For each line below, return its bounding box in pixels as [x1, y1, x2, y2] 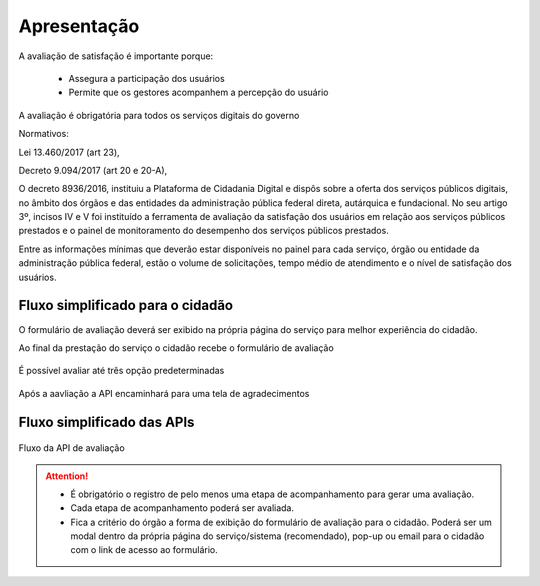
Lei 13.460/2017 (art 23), [18, 146, 120, 158]
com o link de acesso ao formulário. [70, 544, 219, 556]
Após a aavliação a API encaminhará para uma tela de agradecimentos [18, 387, 310, 399]
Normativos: [18, 128, 69, 140]
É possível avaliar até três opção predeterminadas [18, 365, 225, 377]
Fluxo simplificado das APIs [18, 413, 195, 430]
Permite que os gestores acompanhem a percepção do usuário [68, 86, 329, 99]
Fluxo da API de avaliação [18, 442, 125, 454]
